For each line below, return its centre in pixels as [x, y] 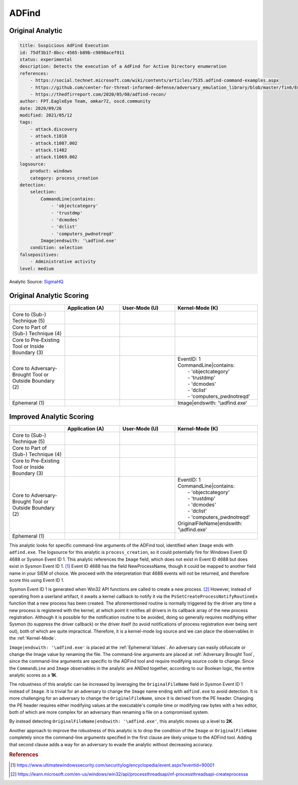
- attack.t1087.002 [54, 143]
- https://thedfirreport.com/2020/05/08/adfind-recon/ [98, 94]
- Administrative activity [63, 262]
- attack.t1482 [48, 150]
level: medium [37, 268]
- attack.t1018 [48, 136]
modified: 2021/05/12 [46, 115]
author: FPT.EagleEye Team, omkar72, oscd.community [85, 101]
